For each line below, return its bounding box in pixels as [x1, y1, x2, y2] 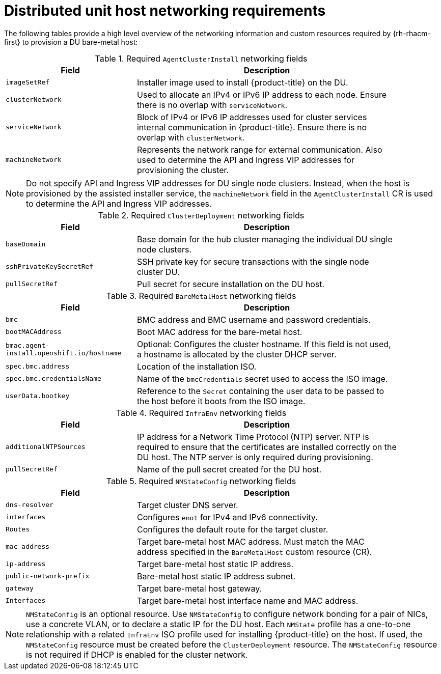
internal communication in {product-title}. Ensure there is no [136, 122, 367, 132]
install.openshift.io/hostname [6, 349, 121, 357]
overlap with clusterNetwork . [136, 132, 245, 143]
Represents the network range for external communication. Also [136, 144, 382, 155]
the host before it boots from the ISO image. [136, 396, 306, 406]
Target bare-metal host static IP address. [136, 558, 294, 569]
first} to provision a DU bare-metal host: [4, 37, 138, 46]
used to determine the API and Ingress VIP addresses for [136, 154, 354, 165]
